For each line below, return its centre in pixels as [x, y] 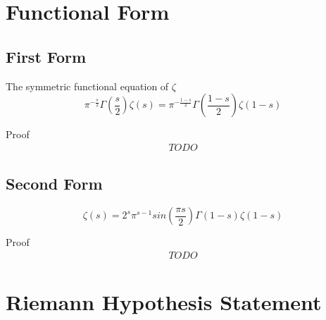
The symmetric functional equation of [87, 86]
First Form [46, 56]
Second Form [54, 184]
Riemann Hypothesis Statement [164, 301]
